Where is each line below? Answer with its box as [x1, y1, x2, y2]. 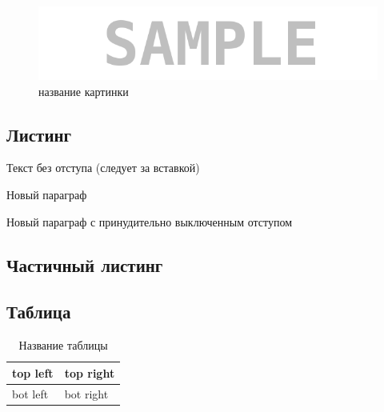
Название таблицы [18, 337, 108, 354]
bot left [12, 385, 49, 402]
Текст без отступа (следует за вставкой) [6, 159, 200, 176]
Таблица [6, 299, 71, 324]
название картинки [38, 82, 129, 99]
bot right [64, 385, 109, 402]
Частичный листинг [6, 252, 163, 277]
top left [12, 364, 54, 381]
